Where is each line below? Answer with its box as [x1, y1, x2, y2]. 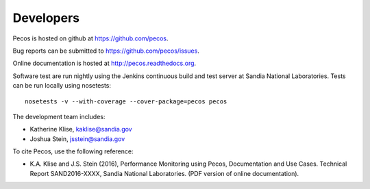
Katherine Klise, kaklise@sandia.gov [29, 125, 133, 134]
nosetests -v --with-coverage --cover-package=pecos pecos [25, 97, 227, 105]
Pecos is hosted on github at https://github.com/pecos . [12, 34, 169, 42]
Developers [12, 10, 80, 25]
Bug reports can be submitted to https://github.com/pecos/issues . [12, 47, 200, 55]
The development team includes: [12, 112, 106, 121]
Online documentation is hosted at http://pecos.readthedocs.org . [12, 59, 197, 68]
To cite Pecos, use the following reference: [12, 147, 134, 155]
